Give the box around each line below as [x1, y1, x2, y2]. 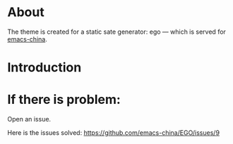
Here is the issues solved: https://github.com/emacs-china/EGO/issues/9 [7, 129, 220, 137]
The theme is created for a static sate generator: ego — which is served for [7, 27, 226, 36]
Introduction [7, 60, 82, 76]
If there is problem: [7, 92, 121, 107]
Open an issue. [7, 115, 52, 124]
